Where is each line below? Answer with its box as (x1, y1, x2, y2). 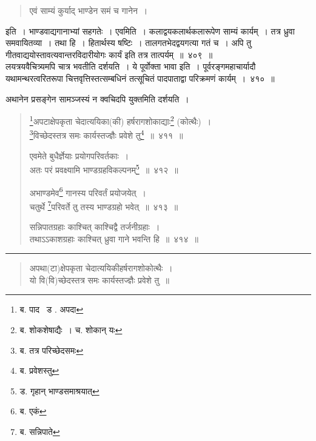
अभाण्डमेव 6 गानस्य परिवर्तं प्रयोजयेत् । (29, 184, 146, 199)
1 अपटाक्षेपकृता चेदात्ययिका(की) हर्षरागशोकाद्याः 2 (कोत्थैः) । (29, 113, 212, 127)
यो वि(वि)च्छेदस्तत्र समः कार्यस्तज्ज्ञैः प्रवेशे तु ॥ (29, 273, 169, 286)
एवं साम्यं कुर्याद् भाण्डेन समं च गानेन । (29, 4, 148, 16)
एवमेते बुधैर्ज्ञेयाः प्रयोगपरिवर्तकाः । (29, 149, 129, 162)
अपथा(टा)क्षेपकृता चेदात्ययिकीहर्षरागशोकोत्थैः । (29, 262, 173, 274)
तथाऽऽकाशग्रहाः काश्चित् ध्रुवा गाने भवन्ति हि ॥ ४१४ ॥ (29, 232, 198, 245)
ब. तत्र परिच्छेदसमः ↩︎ (19, 343, 84, 356)
